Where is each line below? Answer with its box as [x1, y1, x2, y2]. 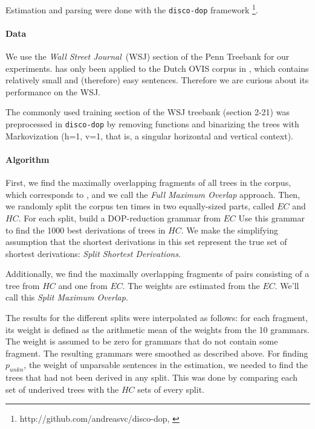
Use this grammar [238, 211, 305, 224]
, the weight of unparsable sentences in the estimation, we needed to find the [24, 358, 308, 371]
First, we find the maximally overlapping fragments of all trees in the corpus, [5, 176, 291, 189]
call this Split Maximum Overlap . [5, 291, 128, 303]
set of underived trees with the [5, 383, 119, 395]
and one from [58, 279, 108, 291]
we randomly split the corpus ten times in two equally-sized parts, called [5, 200, 274, 212]
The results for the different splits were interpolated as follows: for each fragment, [5, 311, 308, 324]
